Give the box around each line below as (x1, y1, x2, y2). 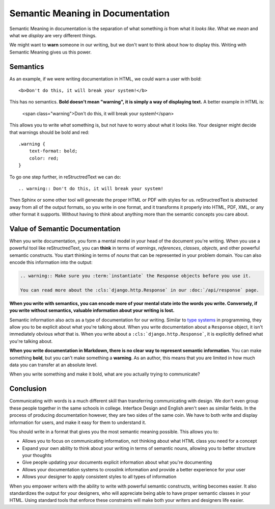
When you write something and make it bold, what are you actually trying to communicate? (9, 371, 200, 377)
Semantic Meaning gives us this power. (9, 49, 92, 55)
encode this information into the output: (9, 259, 93, 265)
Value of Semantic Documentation (9, 224, 121, 233)
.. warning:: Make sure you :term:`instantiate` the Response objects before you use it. (20, 273, 252, 279)
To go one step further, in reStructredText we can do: (9, 174, 121, 180)
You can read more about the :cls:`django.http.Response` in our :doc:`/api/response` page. (20, 287, 259, 293)
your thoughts (22, 452, 52, 459)
